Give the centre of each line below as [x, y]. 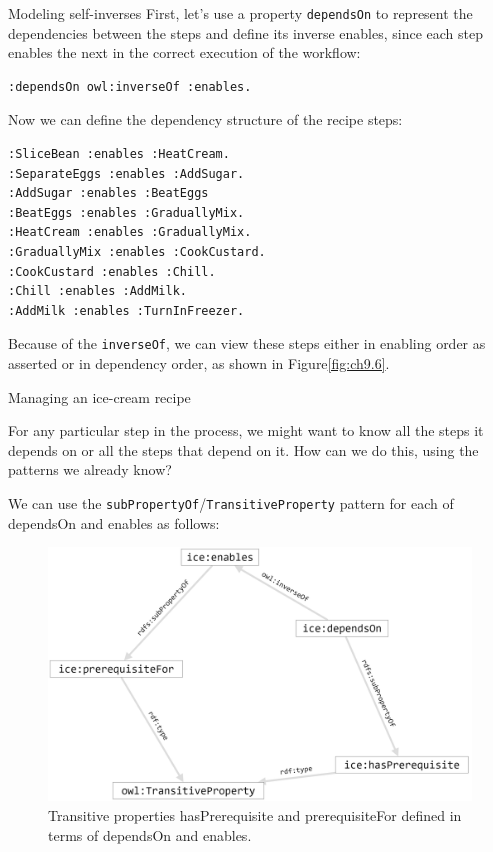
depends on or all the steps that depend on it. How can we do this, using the [243, 449]
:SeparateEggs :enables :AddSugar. [126, 173]
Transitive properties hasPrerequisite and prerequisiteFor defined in [255, 815]
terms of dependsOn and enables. [150, 834]
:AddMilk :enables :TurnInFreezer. [126, 310]
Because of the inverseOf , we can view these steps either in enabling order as [247, 343]
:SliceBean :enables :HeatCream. [119, 154]
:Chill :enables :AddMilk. [97, 291]
